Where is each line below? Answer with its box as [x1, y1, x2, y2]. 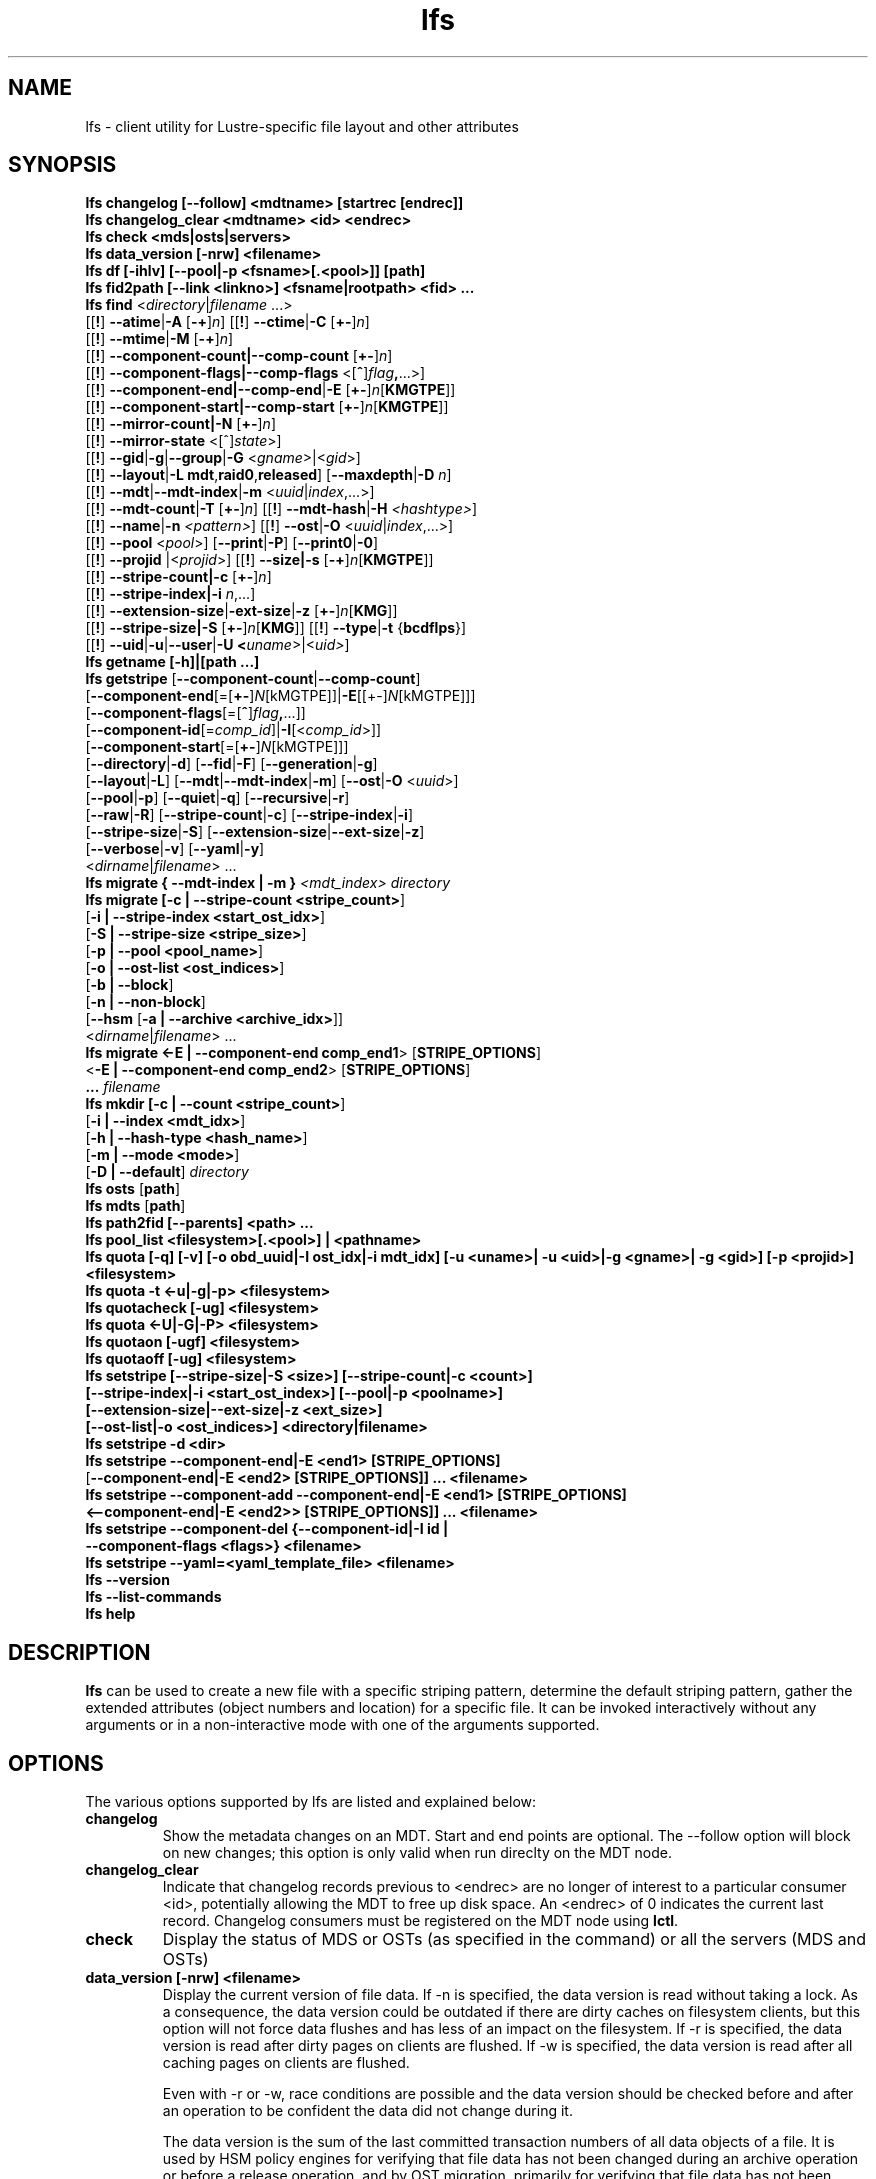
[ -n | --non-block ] [85, 993, 206, 1011]
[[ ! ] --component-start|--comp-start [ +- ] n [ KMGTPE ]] [85, 398, 449, 416]
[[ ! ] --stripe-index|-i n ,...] [85, 585, 256, 603]
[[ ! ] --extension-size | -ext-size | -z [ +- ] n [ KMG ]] [85, 602, 398, 620]
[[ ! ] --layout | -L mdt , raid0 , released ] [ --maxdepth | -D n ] [85, 466, 452, 484]
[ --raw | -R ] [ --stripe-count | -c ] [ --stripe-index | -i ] [85, 806, 413, 824]
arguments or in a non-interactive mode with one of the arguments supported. [85, 1716, 600, 1734]
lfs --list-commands [85, 1588, 222, 1606]
